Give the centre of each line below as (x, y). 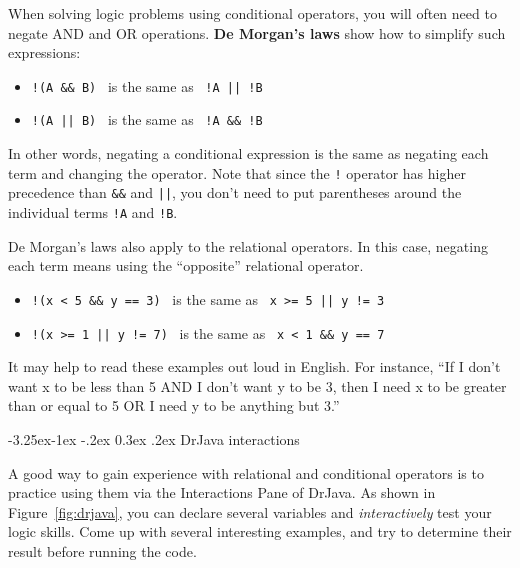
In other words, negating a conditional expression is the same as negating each (248, 153)
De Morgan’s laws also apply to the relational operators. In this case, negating (248, 245)
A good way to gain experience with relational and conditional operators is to (246, 472)
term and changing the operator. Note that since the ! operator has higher (237, 172)
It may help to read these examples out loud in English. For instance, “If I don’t (254, 366)
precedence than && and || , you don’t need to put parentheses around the (235, 192)
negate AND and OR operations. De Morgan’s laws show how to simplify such (257, 32)
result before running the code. (102, 550)
